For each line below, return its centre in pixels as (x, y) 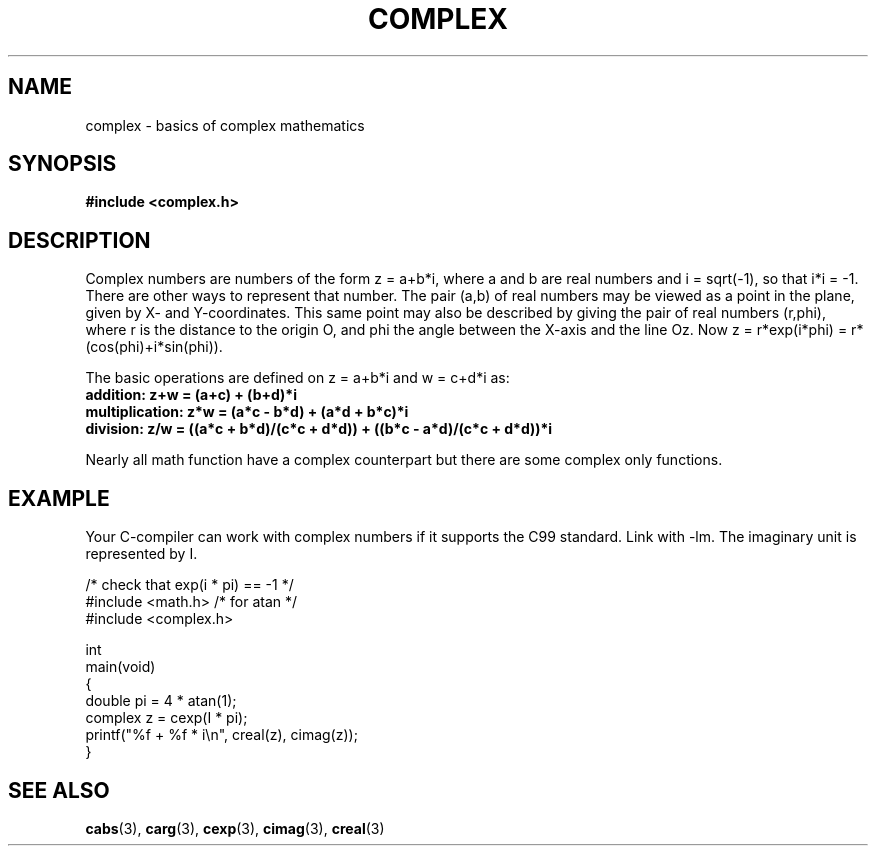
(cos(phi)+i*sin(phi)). (154, 347)
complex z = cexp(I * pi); (166, 718)
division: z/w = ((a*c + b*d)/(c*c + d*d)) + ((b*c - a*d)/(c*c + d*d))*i (319, 429)
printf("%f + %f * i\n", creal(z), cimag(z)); (221, 735)
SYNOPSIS (62, 164)
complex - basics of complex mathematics (225, 125)
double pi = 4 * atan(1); (161, 701)
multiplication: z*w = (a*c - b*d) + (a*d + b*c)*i (247, 412)
